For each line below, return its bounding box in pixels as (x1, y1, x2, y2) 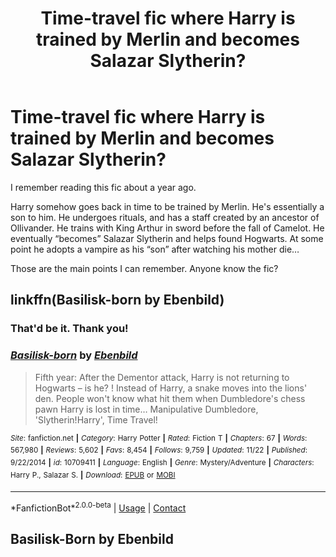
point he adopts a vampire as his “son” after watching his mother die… (10, 243, 300, 255)
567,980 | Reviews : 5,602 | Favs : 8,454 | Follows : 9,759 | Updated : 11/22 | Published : (10, 445, 308, 456)
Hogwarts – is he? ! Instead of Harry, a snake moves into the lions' (34, 382, 308, 394)
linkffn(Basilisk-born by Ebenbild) (10, 292, 225, 309)
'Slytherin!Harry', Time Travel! (34, 413, 158, 426)
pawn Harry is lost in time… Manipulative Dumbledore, (34, 403, 259, 415)
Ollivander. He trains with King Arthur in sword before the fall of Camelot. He (10, 222, 325, 234)
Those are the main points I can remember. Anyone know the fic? (10, 262, 279, 274)
